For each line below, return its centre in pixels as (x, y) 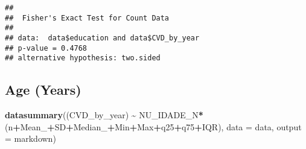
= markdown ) (30, 138)
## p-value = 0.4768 (46, 48)
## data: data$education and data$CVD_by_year (102, 38)
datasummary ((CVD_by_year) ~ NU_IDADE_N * (104, 115)
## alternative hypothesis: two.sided (83, 58)
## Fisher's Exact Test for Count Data (87, 18)
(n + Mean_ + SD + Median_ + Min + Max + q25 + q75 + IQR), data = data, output (153, 126)
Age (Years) (43, 90)
